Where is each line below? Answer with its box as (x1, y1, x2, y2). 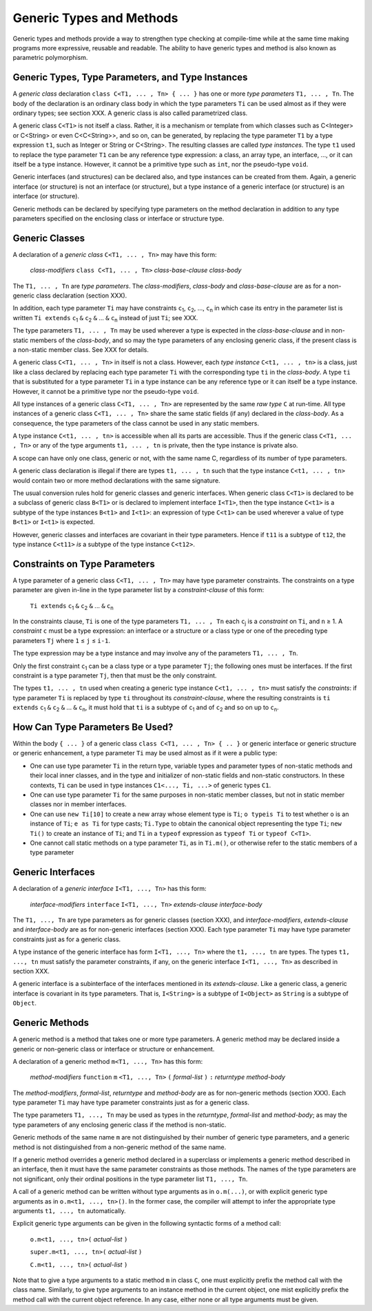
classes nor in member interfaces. (30, 800, 127, 808)
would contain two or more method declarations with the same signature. (12, 476, 220, 485)
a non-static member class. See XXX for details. (12, 345, 149, 354)
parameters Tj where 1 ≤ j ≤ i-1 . (12, 636, 110, 644)
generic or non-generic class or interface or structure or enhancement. (12, 1045, 215, 1053)
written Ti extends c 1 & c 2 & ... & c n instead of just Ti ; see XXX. (12, 313, 198, 324)
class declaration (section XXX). (35, 291, 127, 300)
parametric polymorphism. (12, 54, 88, 62)
